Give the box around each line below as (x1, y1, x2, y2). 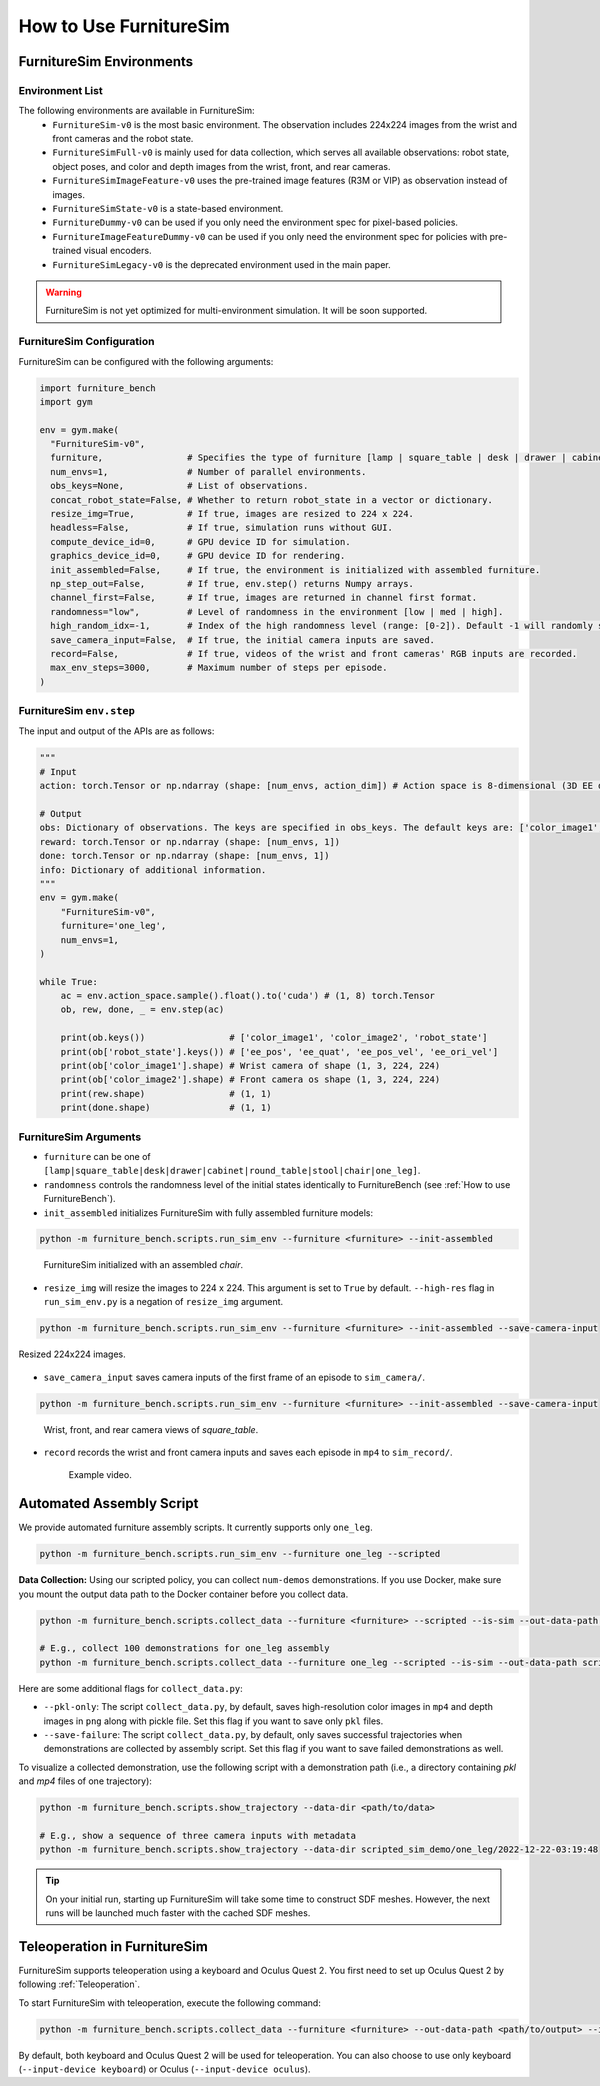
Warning (45, 286, 82, 298)
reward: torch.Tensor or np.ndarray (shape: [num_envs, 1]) (39, 836, 341, 847)
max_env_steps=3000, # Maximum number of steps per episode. (50, 662, 388, 674)
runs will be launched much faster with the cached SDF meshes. (45, 1907, 311, 1919)
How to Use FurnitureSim (18, 15, 230, 37)
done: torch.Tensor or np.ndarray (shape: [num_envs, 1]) (39, 850, 330, 862)
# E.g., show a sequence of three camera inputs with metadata (39, 1830, 357, 1841)
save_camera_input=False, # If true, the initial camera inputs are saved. (50, 634, 435, 645)
